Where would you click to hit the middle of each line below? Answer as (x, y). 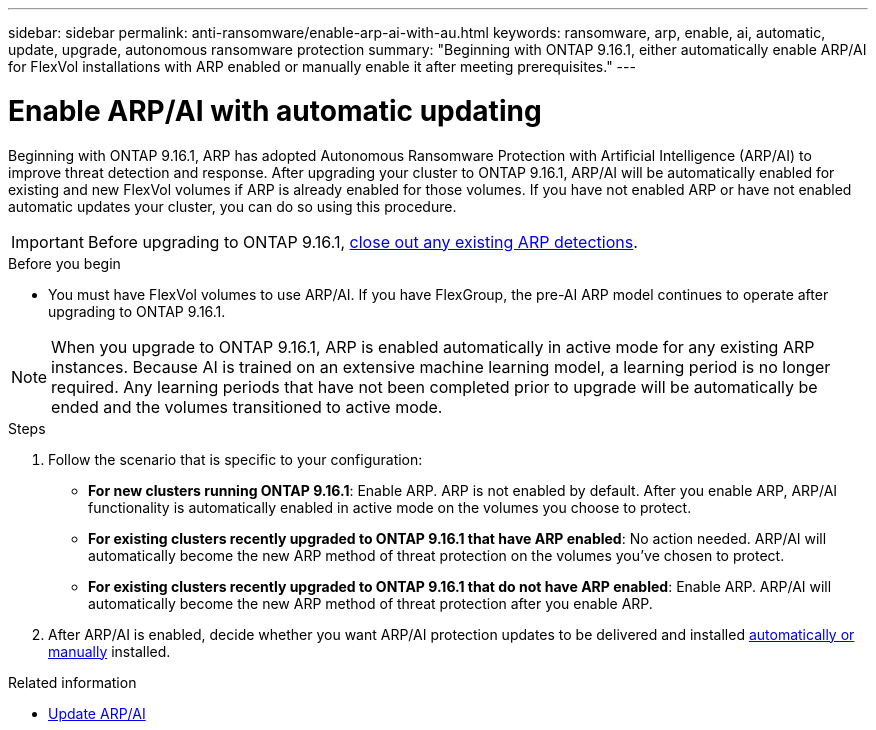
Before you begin (64, 263)
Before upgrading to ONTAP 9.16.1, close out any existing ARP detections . (362, 241)
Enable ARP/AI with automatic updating (275, 110)
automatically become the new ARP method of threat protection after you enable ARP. (370, 603)
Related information (72, 682)
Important (47, 241)
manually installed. (109, 651)
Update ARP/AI (97, 713)
